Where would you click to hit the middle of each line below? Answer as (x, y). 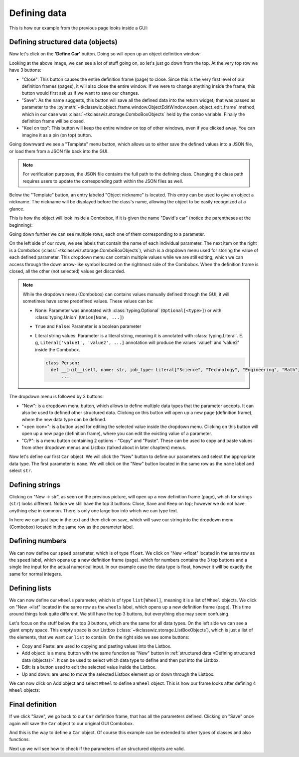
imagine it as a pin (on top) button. (57, 135)
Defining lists (30, 588)
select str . (21, 470)
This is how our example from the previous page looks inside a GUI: (78, 28)
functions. (19, 740)
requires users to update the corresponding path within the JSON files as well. (103, 181)
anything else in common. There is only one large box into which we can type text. (94, 510)
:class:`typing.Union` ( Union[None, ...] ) (79, 317)
